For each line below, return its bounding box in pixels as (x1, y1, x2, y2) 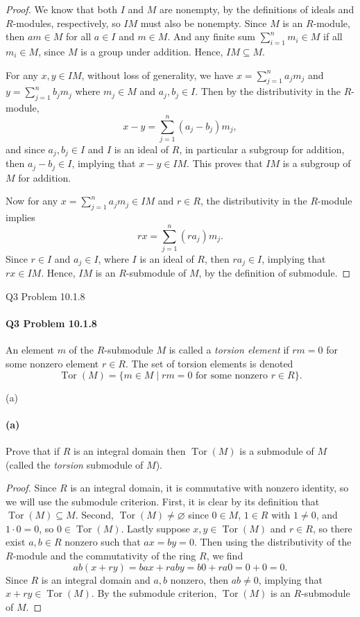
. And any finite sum (167, 29, 255, 44)
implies (6, 210, 35, 225)
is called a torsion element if (169, 342, 289, 357)
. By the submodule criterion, (91, 586, 217, 600)
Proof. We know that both (6, 2, 117, 16)
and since (6, 141, 45, 156)
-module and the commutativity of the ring (12, 548, 196, 563)
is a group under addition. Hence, (80, 44, 223, 58)
